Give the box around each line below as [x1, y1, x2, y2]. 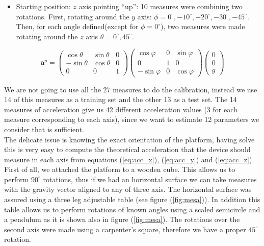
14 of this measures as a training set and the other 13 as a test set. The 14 [4, 94, 237, 105]
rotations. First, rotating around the [16, 11, 129, 21]
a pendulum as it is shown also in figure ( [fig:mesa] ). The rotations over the [4, 214, 240, 225]
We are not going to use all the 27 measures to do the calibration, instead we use [4, 84, 257, 94]
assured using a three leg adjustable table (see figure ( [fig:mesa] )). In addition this [4, 194, 260, 205]
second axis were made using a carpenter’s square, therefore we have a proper [4, 224, 246, 234]
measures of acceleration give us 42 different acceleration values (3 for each [4, 104, 237, 114]
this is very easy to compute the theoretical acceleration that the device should [4, 144, 251, 155]
